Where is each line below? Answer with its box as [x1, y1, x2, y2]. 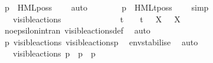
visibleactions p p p [12, 47, 96, 59]
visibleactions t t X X [12, 12, 181, 25]
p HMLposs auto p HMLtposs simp [4, 1, 209, 13]
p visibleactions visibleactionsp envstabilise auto [4, 35, 198, 48]
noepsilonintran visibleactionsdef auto [4, 24, 150, 37]
